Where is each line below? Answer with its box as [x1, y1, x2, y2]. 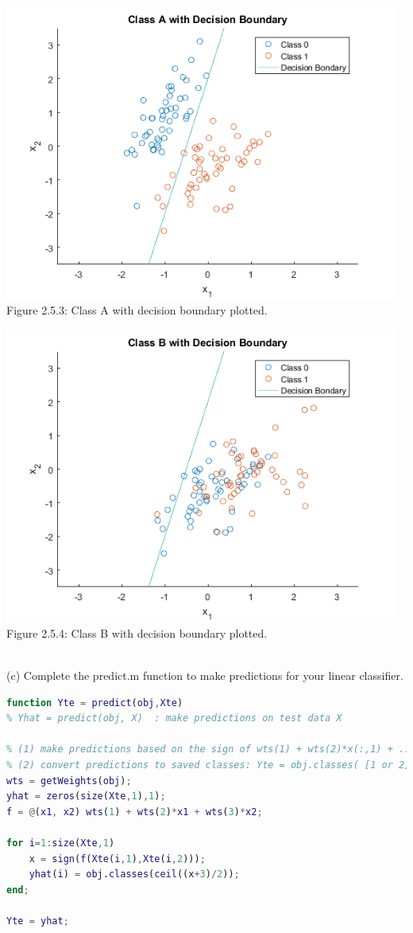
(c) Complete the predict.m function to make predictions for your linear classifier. [6, 666, 403, 683]
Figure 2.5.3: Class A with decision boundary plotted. [6, 302, 268, 318]
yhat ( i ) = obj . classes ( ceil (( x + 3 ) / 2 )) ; [29, 869, 240, 880]
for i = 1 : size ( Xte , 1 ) [6, 837, 115, 849]
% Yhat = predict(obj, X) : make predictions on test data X [6, 712, 342, 724]
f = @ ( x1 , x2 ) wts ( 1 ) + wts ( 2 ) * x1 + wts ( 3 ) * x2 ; [6, 806, 263, 818]
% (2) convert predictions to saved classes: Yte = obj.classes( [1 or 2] [6, 759, 411, 771]
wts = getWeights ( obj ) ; [6, 775, 132, 787]
